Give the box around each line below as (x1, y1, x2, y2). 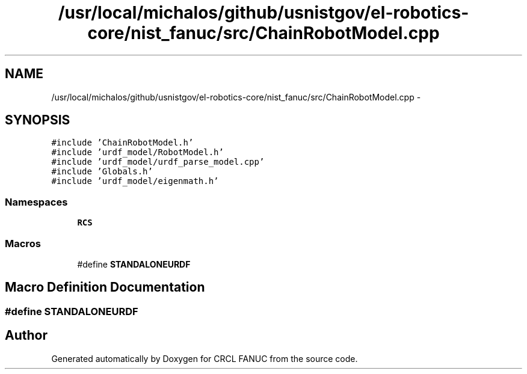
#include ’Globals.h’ (51, 167, 153, 177)
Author (5, 328, 48, 343)
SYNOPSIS (5, 112, 70, 128)
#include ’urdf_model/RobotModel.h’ (51, 147, 224, 158)
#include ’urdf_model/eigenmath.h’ (51, 176, 219, 186)
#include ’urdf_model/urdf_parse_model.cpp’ (51, 157, 265, 167)
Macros (5, 237, 41, 250)
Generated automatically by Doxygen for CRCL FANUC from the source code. (51, 353, 358, 364)
